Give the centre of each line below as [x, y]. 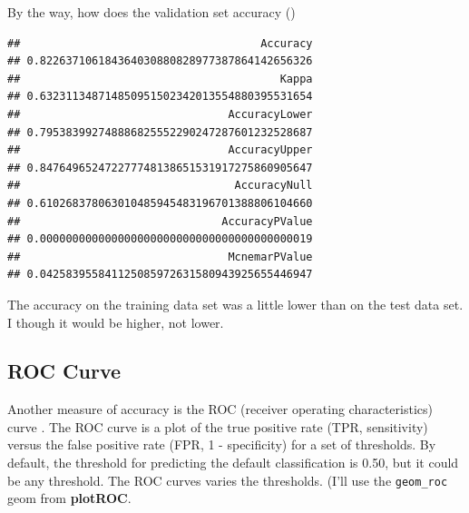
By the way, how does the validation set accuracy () [151, 12]
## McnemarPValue [160, 256]
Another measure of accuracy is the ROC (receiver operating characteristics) [220, 409]
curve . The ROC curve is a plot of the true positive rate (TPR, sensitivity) [218, 426]
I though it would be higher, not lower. [116, 322]
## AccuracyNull [160, 186]
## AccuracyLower [160, 114]
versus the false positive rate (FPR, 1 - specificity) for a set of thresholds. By [222, 444]
